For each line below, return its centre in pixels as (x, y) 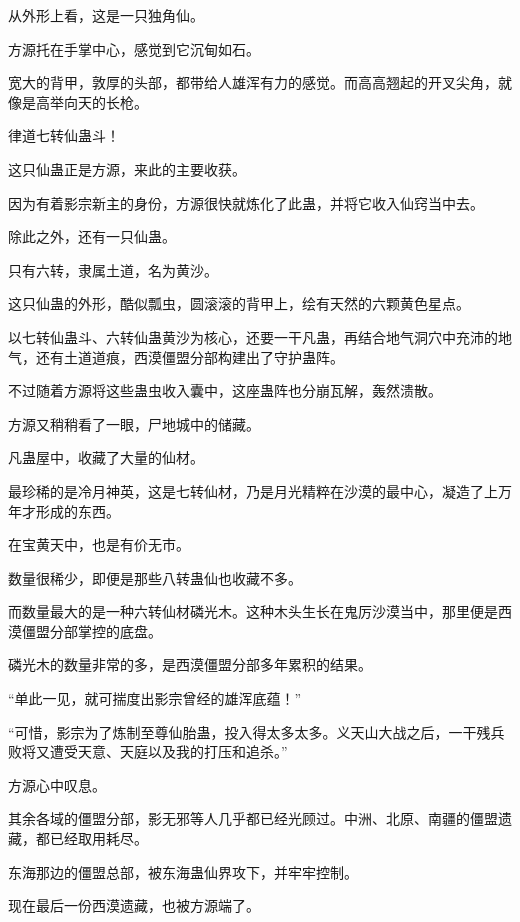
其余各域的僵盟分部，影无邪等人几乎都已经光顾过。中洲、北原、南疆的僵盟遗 (260, 818)
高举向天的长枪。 (91, 101)
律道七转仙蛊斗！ (64, 135)
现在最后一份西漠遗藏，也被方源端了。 (134, 905)
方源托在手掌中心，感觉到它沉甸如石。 (134, 48)
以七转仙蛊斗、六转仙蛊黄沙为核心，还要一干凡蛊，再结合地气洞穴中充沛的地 (260, 336)
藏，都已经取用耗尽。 (78, 838)
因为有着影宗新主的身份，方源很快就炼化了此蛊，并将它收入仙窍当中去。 (246, 202)
